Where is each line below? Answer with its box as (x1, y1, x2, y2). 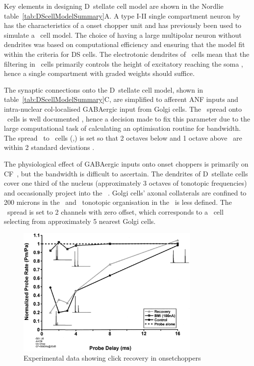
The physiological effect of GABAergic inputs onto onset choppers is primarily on (4, 158, 249, 169)
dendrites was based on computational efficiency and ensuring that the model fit (4, 39, 245, 49)
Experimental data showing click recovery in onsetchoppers (24, 353, 201, 363)
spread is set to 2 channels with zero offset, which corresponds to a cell (7, 206, 224, 217)
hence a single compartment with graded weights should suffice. (4, 68, 195, 78)
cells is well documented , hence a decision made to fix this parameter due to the (7, 113, 250, 123)
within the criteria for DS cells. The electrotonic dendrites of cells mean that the (4, 49, 250, 59)
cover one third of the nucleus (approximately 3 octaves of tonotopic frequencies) (4, 178, 247, 188)
